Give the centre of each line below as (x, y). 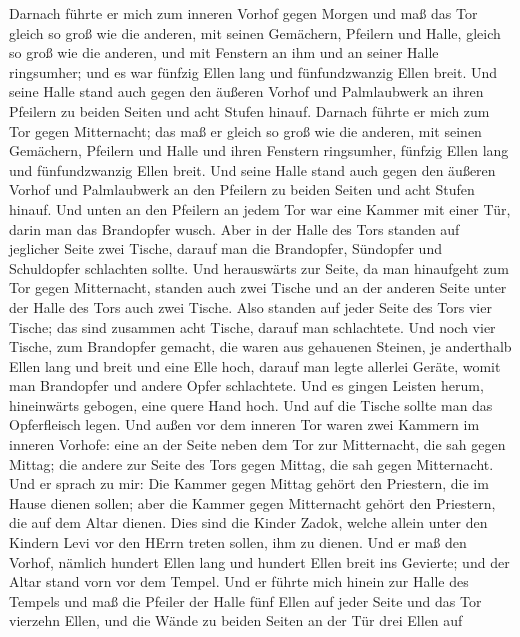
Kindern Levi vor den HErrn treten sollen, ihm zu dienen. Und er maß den (238, 542)
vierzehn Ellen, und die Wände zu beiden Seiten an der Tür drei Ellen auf (236, 620)
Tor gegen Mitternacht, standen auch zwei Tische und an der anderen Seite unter (258, 287)
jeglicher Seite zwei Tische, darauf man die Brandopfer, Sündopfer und (225, 248)
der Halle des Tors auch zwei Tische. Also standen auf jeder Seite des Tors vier (250, 306)
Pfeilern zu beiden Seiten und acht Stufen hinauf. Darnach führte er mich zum (249, 110)
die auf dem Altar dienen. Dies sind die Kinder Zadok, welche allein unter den (248, 522)
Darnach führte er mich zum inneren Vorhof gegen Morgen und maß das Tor (243, 13)
